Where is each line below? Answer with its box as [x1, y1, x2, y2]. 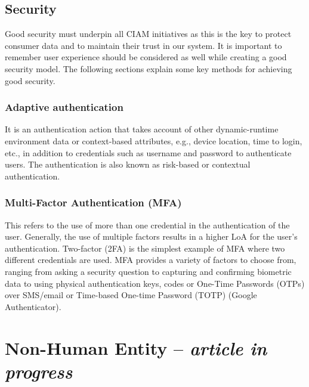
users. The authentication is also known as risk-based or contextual [5, 158, 251, 171]
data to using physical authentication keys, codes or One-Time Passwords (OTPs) [5, 277, 305, 289]
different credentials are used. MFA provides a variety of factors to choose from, [5, 253, 296, 266]
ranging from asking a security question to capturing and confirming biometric [5, 265, 292, 277]
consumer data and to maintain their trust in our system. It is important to [5, 39, 282, 51]
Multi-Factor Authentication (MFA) [5, 195, 182, 210]
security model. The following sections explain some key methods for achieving [5, 62, 292, 75]
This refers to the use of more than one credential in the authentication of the [5, 218, 290, 231]
